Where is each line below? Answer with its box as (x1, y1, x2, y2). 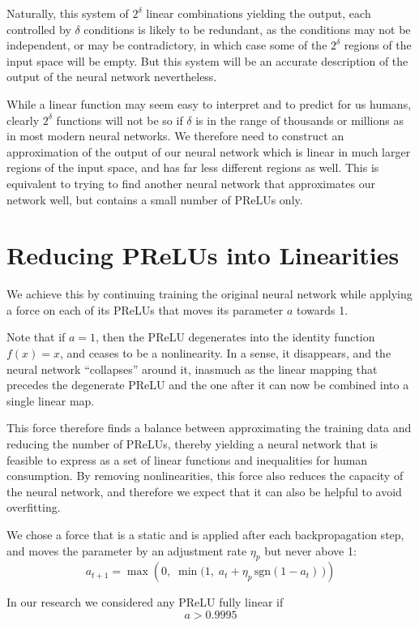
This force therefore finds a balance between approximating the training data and (6, 419, 412, 436)
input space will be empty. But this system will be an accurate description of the (6, 52, 408, 69)
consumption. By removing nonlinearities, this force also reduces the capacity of (6, 467, 404, 484)
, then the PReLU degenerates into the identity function (96, 328, 375, 345)
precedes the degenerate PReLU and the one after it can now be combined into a (6, 376, 409, 393)
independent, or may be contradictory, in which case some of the (6, 36, 327, 54)
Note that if (6, 328, 66, 345)
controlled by (6, 20, 71, 37)
